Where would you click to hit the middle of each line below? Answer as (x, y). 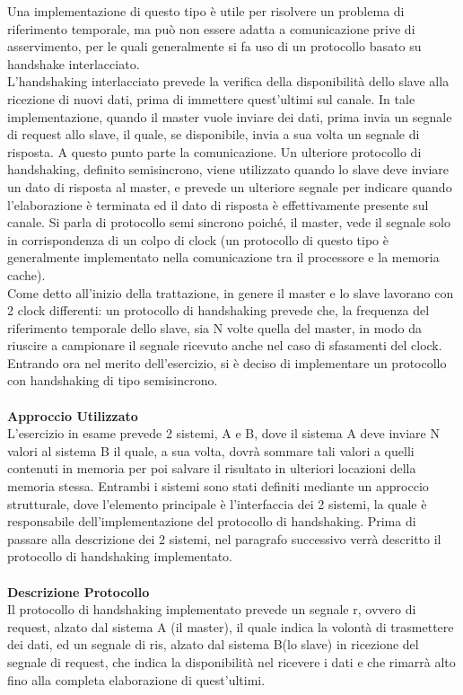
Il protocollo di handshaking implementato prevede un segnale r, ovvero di (212, 609)
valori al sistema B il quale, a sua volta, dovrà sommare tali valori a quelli (211, 450)
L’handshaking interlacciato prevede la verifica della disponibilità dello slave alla (228, 81)
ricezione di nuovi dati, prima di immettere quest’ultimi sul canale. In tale (211, 98)
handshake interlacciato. (74, 63)
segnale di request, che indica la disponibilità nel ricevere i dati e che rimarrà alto (231, 661)
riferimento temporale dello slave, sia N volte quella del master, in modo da (214, 327)
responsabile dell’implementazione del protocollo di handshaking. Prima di (212, 521)
